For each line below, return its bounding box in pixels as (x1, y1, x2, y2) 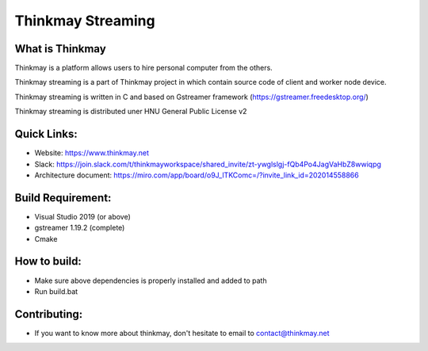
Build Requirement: (14, 191, 112, 204)
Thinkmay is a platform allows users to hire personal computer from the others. (14, 63, 273, 73)
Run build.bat (34, 286, 78, 296)
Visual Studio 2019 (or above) (34, 212, 131, 221)
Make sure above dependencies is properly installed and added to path (34, 276, 267, 285)
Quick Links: (14, 128, 78, 141)
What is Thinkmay (14, 42, 106, 55)
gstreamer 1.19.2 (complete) (34, 223, 125, 233)
